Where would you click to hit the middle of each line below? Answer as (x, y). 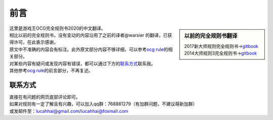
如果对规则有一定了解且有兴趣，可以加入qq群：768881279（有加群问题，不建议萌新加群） (103, 104)
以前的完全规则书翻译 (211, 36)
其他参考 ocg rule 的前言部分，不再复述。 (51, 70)
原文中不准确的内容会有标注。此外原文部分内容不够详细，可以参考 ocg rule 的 (89, 49)
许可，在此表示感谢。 (36, 42)
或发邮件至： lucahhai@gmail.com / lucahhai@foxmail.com (69, 111)
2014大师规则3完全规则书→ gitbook (221, 53)
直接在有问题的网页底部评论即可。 (45, 97)
